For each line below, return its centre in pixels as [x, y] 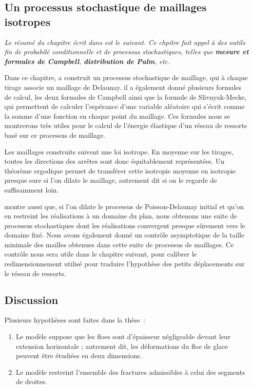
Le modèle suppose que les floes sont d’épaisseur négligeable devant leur [123, 336]
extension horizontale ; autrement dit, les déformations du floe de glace [122, 346]
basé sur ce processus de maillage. [55, 135]
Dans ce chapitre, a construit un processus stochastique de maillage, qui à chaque [126, 77]
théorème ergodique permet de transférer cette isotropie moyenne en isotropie [120, 170]
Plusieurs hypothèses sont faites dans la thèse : [75, 320]
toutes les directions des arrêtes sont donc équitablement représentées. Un [115, 161]
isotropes [28, 21]
